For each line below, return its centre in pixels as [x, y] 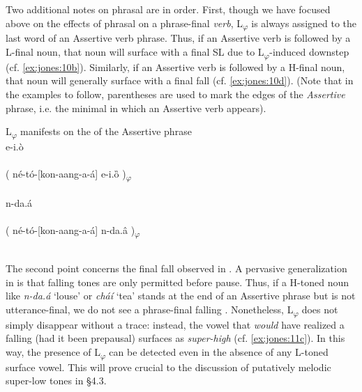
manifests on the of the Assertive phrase [106, 131]
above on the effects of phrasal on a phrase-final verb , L [124, 23]
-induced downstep [309, 51]
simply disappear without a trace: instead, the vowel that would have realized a [175, 324]
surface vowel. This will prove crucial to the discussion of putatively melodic [168, 367]
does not [320, 309]
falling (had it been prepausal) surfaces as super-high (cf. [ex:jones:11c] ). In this [175, 338]
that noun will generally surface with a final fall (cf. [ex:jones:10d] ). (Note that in [180, 80]
